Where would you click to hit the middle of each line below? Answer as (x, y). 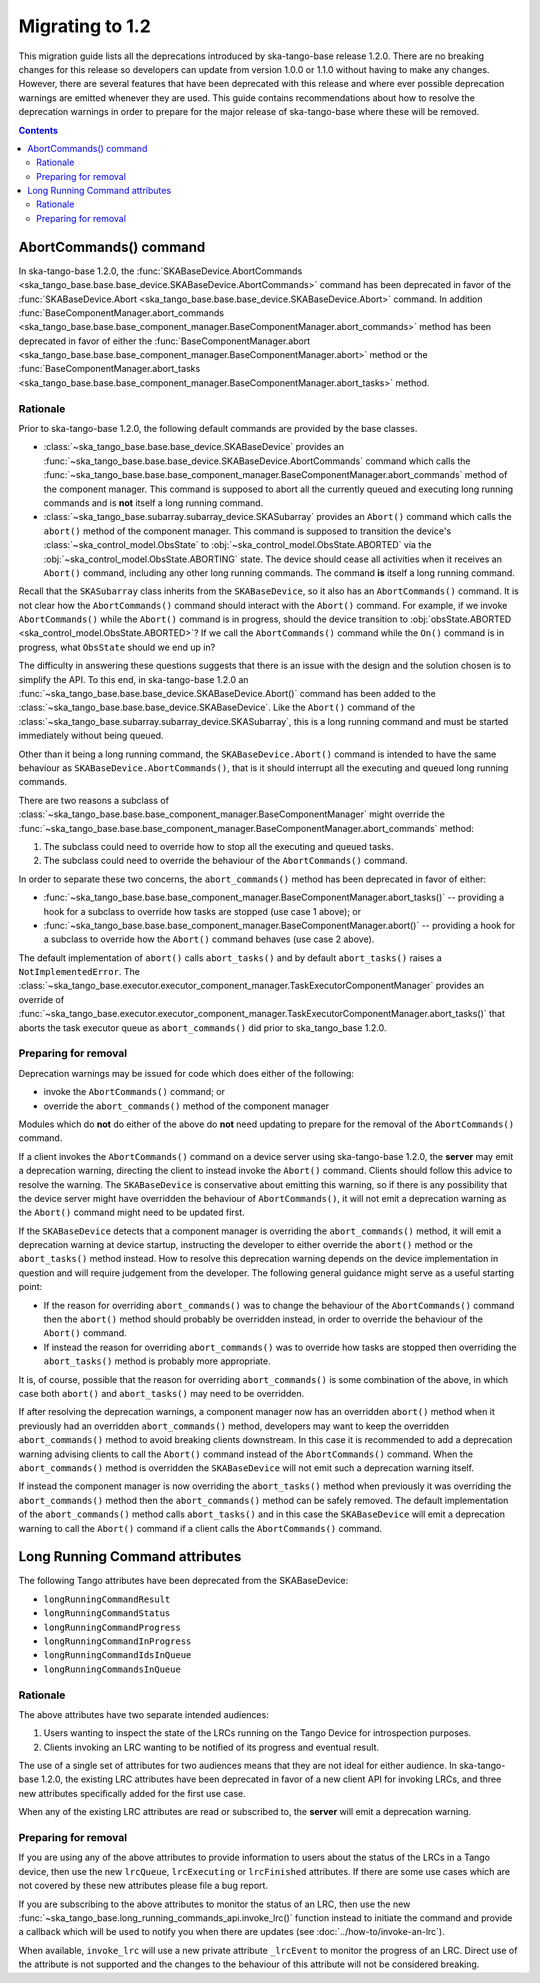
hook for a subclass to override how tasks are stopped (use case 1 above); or (202, 911)
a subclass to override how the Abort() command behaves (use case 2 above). (209, 939)
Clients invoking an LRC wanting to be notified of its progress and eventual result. (211, 1747)
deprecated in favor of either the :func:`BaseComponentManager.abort (164, 341)
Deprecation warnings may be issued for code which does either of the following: (186, 1073)
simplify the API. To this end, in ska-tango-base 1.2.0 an (133, 679)
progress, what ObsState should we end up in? (117, 647)
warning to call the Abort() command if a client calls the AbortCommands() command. (200, 1528)
